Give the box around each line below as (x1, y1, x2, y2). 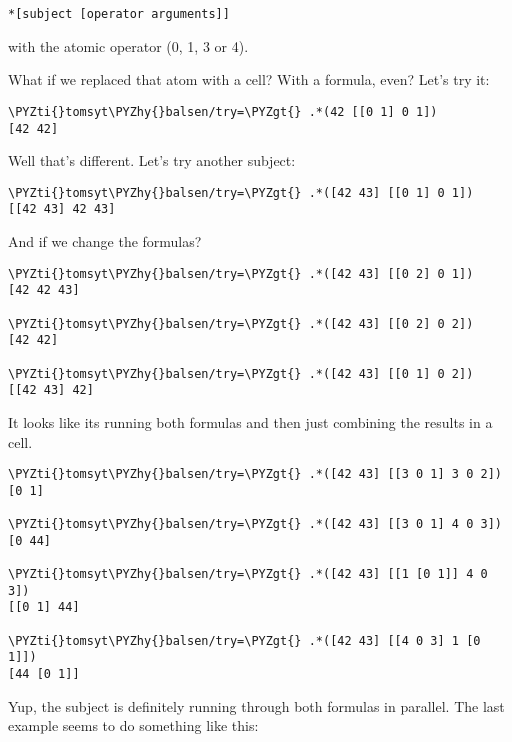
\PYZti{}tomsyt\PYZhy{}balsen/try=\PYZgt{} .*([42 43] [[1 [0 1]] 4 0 (8, 567, 488, 582)
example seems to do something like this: (8, 715, 259, 736)
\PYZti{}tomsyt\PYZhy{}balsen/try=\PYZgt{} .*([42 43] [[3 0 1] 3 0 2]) (8, 467, 502, 482)
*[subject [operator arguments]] (8, 7, 230, 21)
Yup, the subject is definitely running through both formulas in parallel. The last (8, 695, 505, 716)
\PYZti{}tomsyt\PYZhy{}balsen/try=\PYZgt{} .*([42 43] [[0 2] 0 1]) (8, 266, 474, 281)
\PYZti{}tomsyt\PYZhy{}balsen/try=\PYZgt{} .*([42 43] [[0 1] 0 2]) (8, 366, 474, 381)
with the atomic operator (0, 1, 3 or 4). (8, 35, 249, 56)
